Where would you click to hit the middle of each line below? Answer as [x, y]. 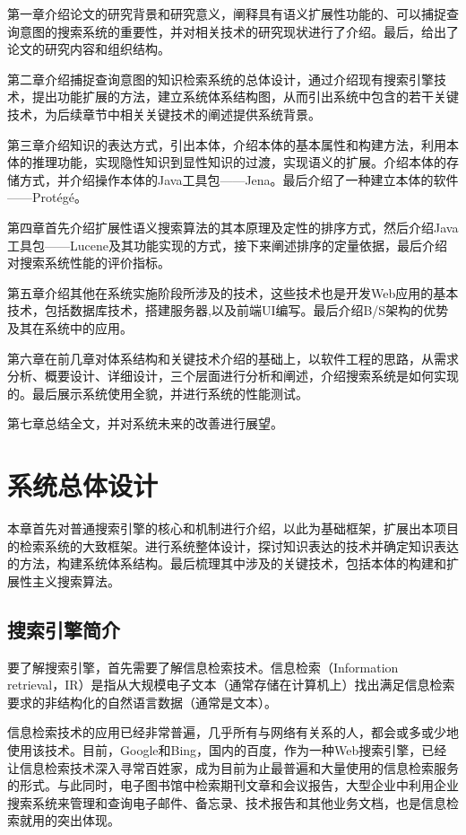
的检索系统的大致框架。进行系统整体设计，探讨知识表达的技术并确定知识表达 [233, 545]
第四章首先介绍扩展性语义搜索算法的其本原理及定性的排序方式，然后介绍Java [233, 227]
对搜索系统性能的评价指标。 [89, 263]
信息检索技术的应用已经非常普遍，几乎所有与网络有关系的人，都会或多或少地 [233, 732]
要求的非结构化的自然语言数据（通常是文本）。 [142, 702]
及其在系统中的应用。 [70, 327]
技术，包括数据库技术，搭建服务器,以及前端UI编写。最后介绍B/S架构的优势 [228, 310]
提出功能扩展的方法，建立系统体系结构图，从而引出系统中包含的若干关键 [245, 97]
